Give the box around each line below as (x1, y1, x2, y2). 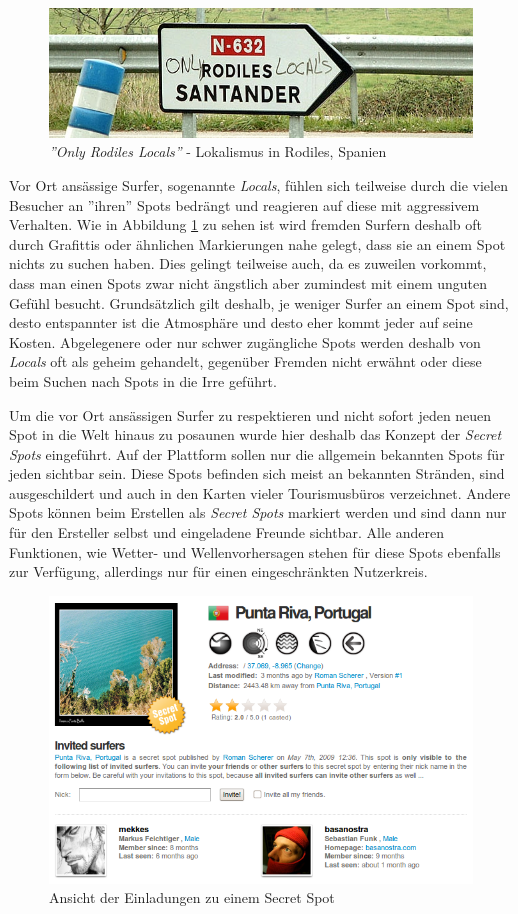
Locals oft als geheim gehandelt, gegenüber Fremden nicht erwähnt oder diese (9, 351, 482, 372)
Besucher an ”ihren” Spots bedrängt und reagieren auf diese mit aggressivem (9, 194, 480, 215)
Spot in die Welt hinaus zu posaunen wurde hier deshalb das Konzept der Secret (9, 424, 502, 445)
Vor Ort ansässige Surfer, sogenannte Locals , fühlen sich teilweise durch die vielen (9, 174, 508, 195)
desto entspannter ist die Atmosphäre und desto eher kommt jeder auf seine (9, 312, 473, 333)
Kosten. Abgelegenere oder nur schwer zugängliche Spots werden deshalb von (9, 331, 481, 352)
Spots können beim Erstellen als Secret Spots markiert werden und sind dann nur (9, 502, 507, 523)
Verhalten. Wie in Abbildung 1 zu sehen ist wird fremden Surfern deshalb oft (9, 214, 482, 235)
